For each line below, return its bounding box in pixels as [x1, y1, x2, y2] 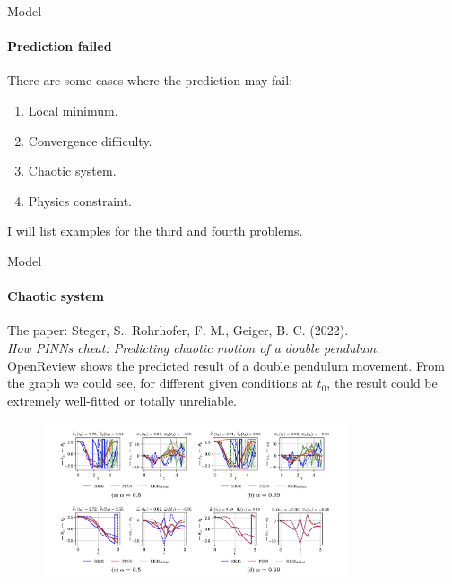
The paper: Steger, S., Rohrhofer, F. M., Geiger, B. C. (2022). [7, 321, 349, 339]
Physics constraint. [28, 191, 132, 210]
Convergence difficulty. [28, 131, 152, 150]
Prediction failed [7, 37, 112, 56]
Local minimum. [28, 100, 118, 119]
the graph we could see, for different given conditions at [7, 374, 313, 392]
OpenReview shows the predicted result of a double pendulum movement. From [7, 356, 446, 374]
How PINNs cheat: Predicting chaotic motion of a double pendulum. [7, 338, 380, 356]
